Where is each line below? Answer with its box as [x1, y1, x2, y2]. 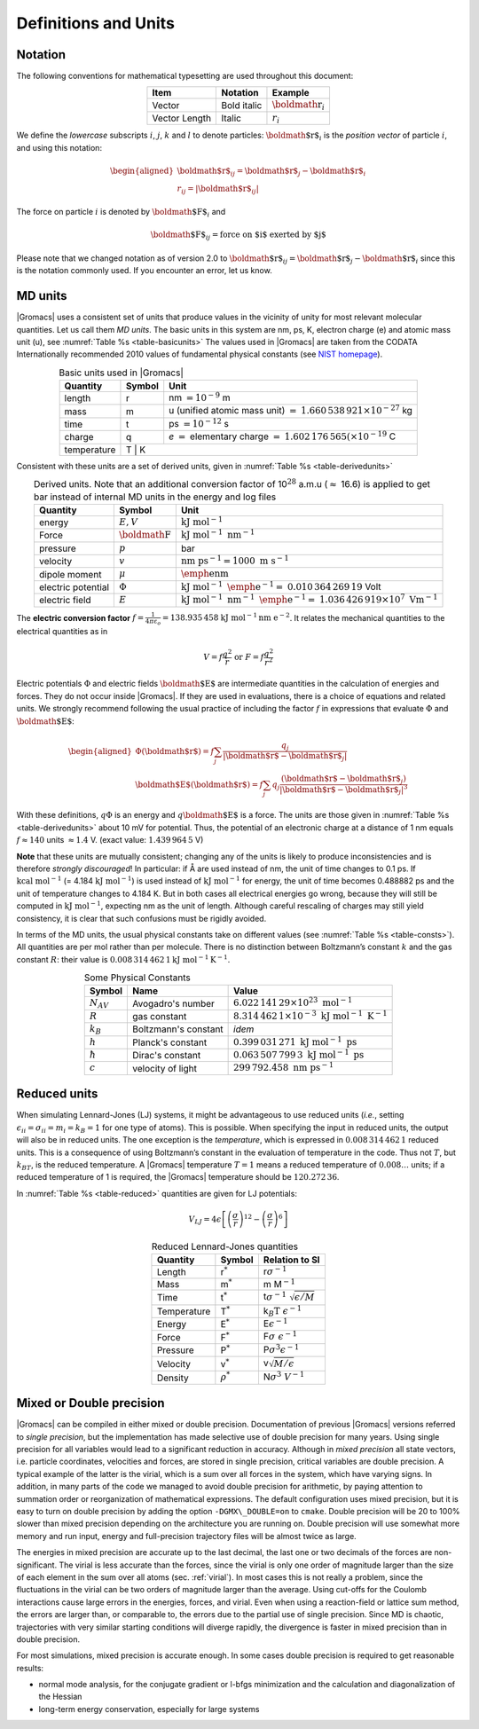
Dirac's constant [132, 1049, 201, 1062]
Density [156, 1371, 190, 1384]
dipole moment [38, 568, 102, 580]
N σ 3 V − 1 [263, 1370, 305, 1383]
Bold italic [221, 98, 263, 111]
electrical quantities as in [16, 626, 108, 637]
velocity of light [132, 1062, 197, 1074]
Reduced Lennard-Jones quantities [151, 1240, 299, 1253]
